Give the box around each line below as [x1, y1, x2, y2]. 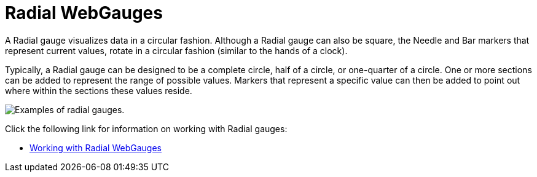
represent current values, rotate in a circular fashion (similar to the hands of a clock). [5, 45, 348, 56]
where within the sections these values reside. [5, 85, 192, 96]
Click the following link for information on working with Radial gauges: [5, 123, 288, 134]
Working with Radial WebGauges [29, 142, 162, 153]
